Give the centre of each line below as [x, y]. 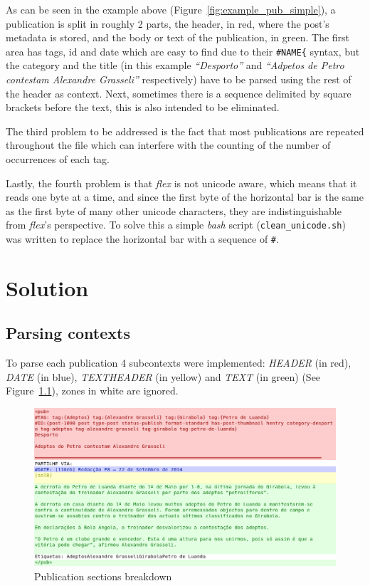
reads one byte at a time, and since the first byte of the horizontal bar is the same [185, 197]
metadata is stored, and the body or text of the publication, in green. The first [178, 37]
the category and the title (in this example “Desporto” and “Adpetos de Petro [175, 65]
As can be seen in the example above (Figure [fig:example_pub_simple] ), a [171, 9]
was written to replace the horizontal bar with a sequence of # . [142, 239]
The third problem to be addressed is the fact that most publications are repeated [185, 131]
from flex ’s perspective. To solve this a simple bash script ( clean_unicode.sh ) [176, 225]
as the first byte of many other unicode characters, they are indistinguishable [174, 210]
